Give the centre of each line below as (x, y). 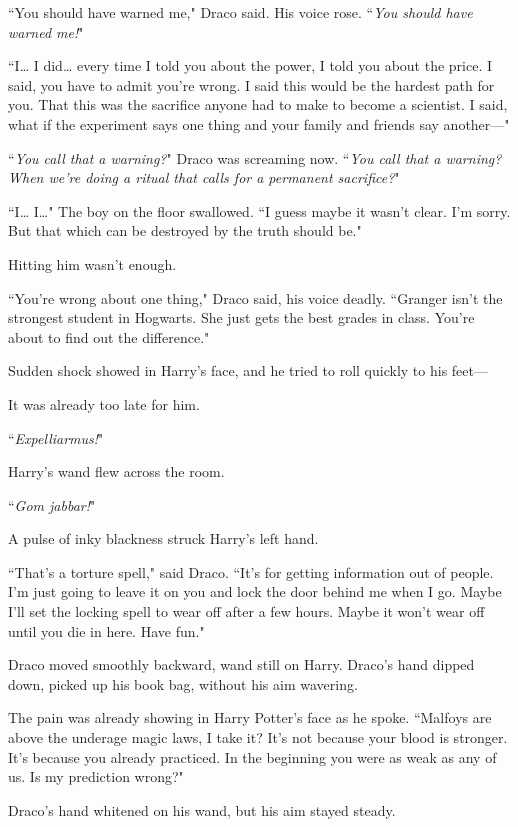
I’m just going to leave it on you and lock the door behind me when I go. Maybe (255, 591)
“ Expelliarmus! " (56, 437)
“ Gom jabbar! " (52, 504)
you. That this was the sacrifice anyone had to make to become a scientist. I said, (258, 104)
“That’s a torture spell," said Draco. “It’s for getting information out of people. (251, 571)
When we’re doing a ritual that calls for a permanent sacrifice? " (204, 177)
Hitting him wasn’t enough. (92, 263)
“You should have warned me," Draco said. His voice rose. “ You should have (240, 12)
